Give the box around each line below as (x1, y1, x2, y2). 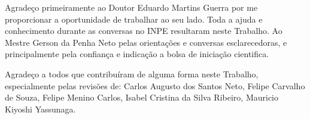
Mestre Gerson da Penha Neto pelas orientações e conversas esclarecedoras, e (5, 36, 287, 48)
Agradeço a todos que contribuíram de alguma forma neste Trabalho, (5, 67, 259, 80)
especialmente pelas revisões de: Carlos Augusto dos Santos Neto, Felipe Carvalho (5, 79, 305, 92)
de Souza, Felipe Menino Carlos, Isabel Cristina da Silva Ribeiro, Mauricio (5, 91, 278, 104)
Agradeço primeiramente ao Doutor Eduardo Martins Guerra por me (5, 1, 258, 13)
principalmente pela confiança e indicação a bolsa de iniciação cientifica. (5, 48, 269, 60)
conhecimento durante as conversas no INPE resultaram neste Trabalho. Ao (5, 24, 282, 37)
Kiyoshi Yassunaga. (5, 102, 76, 115)
